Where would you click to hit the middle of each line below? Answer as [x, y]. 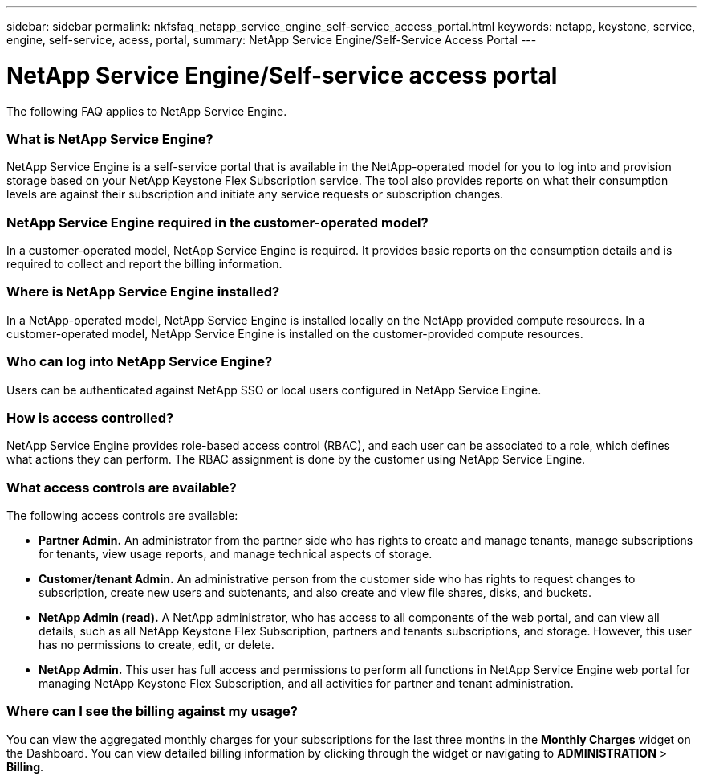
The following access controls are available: [122, 515]
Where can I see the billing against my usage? [152, 711]
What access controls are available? [122, 487]
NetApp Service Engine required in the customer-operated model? [217, 222]
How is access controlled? [90, 417]
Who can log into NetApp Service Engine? [140, 362]
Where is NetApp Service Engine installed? [143, 292]
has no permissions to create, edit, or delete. [156, 645]
